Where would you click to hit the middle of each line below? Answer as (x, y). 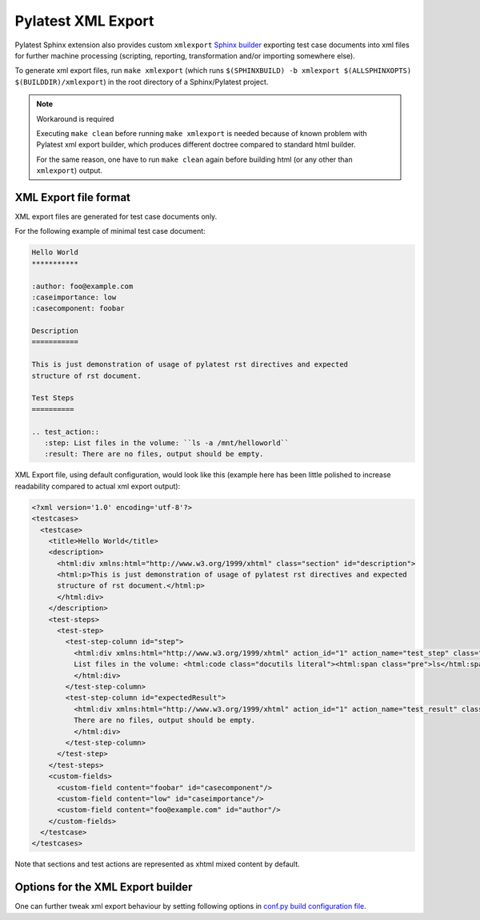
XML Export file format (73, 197)
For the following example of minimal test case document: (110, 231)
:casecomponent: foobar (78, 309)
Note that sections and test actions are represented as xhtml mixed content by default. (157, 864)
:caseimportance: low (74, 297)
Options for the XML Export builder (104, 888)
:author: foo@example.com (82, 286)
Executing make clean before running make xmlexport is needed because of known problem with (202, 133)
